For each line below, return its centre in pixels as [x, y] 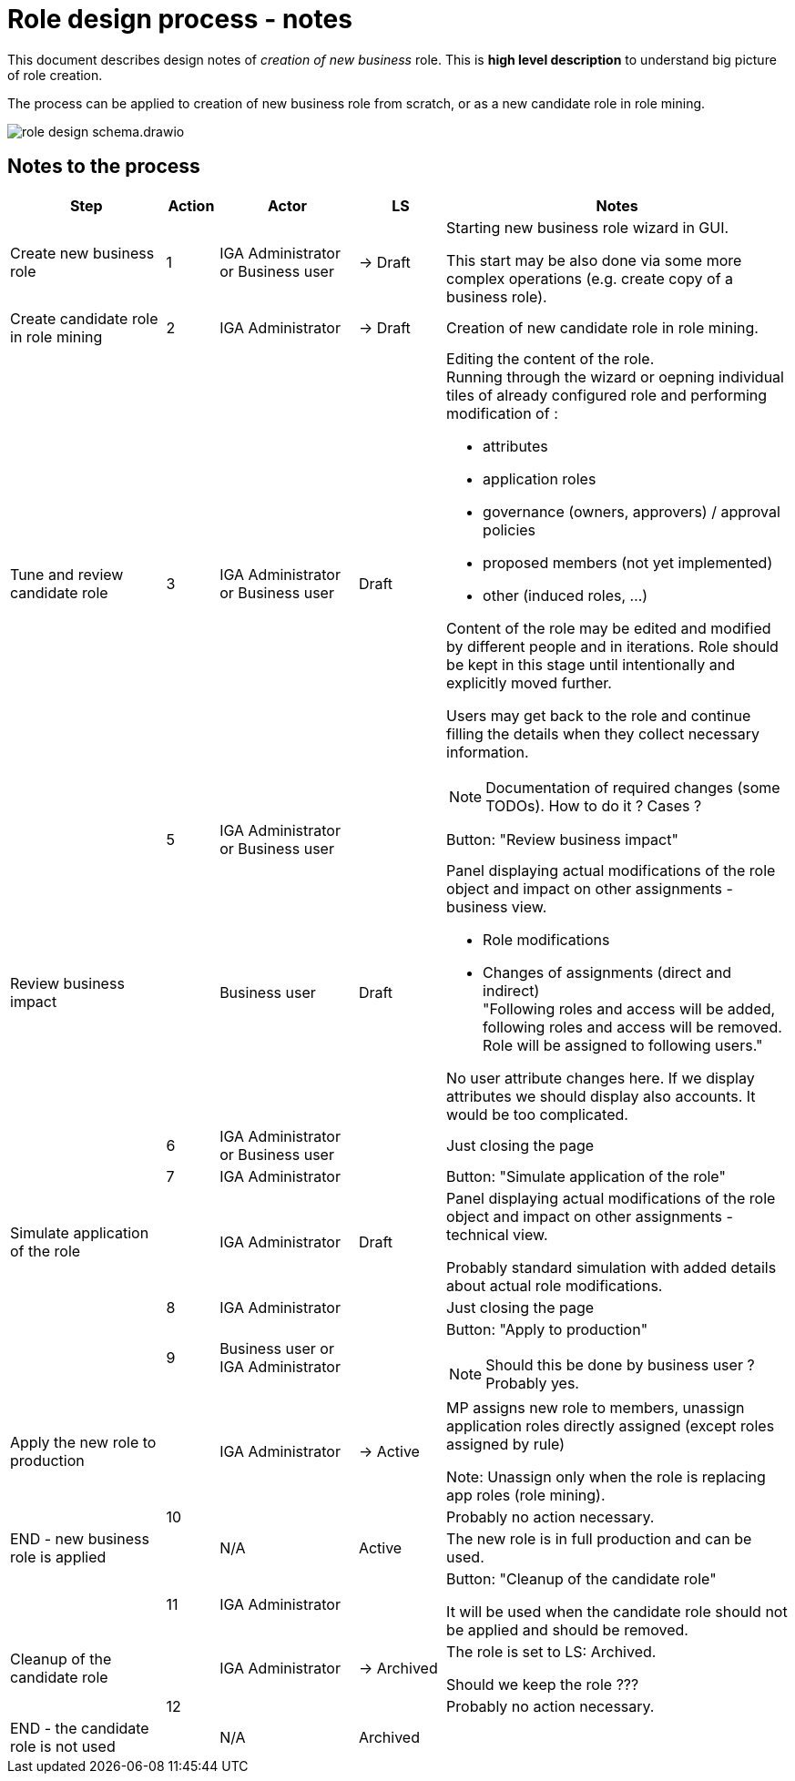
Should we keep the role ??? [543, 1684]
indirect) [511, 990]
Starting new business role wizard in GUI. [588, 227]
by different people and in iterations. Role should [612, 646]
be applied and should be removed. [567, 1629]
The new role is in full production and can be [599, 1538]
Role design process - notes [180, 19]
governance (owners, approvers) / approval [632, 511]
